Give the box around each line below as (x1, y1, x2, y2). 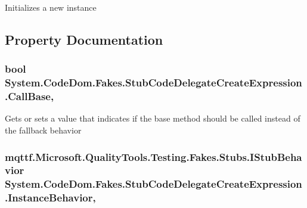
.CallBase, (5, 89, 54, 104)
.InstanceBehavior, (5, 190, 96, 205)
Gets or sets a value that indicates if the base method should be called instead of (5, 112, 300, 125)
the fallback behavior (5, 124, 82, 136)
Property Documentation (5, 30, 163, 48)
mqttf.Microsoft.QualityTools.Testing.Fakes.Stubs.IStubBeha (5, 149, 302, 164)
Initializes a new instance (5, 1, 97, 13)
